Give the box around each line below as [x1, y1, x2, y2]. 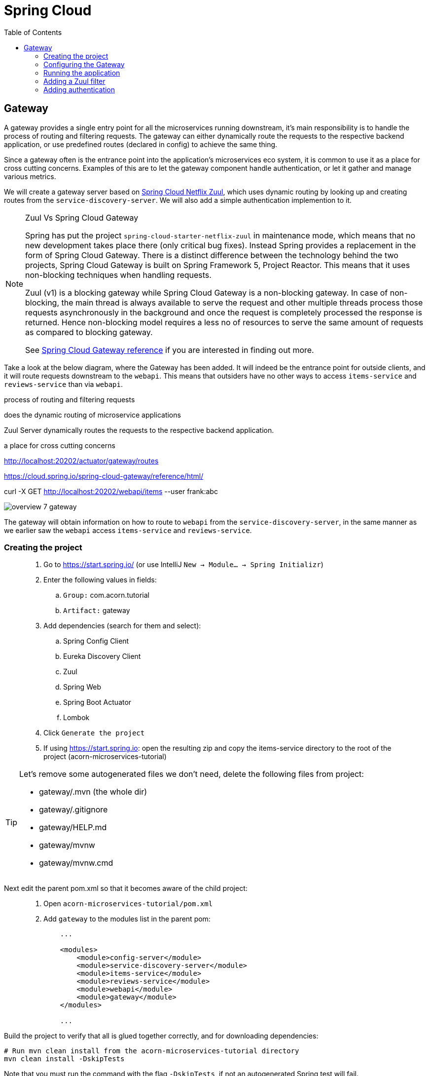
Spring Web [63, 683, 101, 692]
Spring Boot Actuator [63, 698, 132, 707]
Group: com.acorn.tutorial [63, 591, 149, 600]
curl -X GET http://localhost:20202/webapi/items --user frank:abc [4, 487, 218, 496]
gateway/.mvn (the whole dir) [39, 787, 147, 797]
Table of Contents [4, 28, 62, 37]
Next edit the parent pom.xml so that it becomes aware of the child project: [4, 884, 248, 893]
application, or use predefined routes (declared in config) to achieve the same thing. [4, 140, 278, 149]
